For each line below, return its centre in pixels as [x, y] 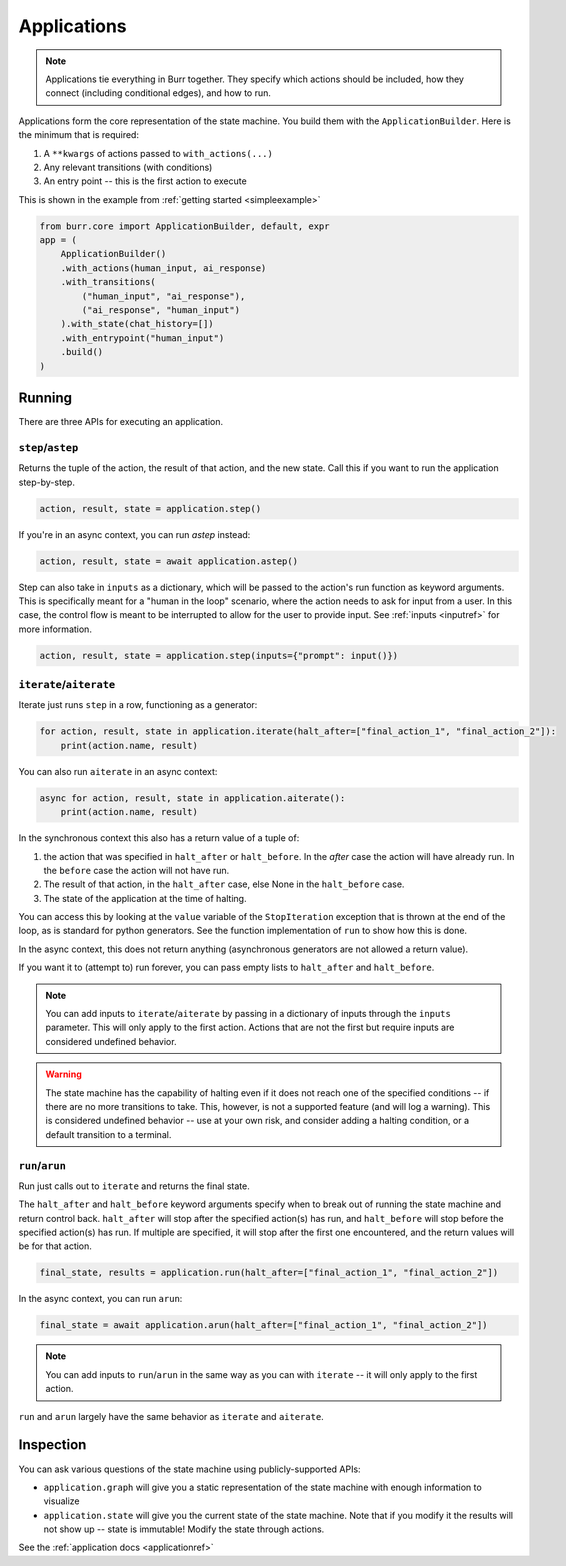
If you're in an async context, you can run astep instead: [134, 534]
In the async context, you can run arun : [100, 1299]
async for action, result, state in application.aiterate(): [192, 798]
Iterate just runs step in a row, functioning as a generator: [138, 705]
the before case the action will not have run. [136, 870]
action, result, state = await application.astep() [169, 561]
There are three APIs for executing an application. [121, 422]
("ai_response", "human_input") [160, 310]
